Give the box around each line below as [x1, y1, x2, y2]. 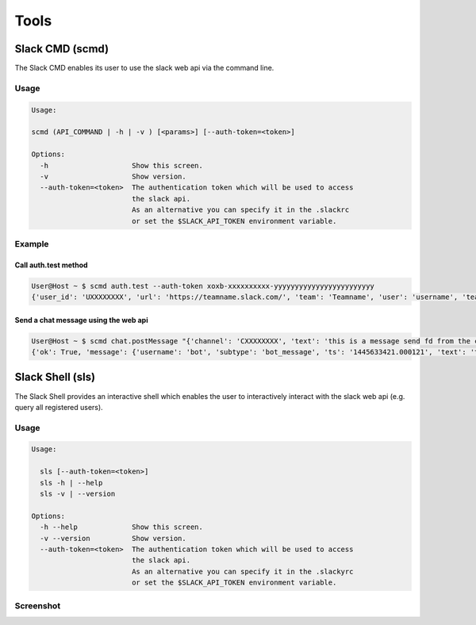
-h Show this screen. [40, 161, 204, 170]
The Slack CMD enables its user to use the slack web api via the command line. [14, 63, 274, 73]
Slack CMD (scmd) [14, 42, 109, 56]
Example [14, 238, 49, 249]
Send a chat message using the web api [14, 315, 148, 324]
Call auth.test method [14, 260, 88, 270]
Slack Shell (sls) [14, 370, 95, 384]
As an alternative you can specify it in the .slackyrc [131, 567, 354, 576]
